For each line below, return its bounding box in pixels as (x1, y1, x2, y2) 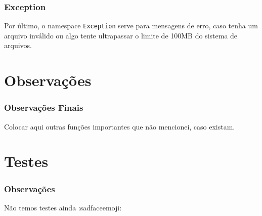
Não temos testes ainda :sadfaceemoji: (4, 202, 122, 212)
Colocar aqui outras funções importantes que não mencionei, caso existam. (4, 121, 235, 132)
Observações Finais (4, 101, 83, 114)
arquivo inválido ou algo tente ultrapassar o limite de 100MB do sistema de (4, 30, 238, 40)
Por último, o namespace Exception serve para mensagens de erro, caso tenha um (4, 20, 258, 31)
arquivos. (4, 40, 32, 51)
